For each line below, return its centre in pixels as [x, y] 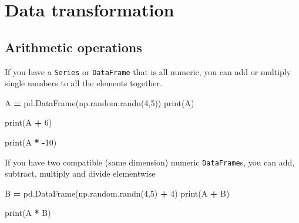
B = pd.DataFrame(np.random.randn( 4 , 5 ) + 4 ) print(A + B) [117, 193]
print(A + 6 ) [28, 122]
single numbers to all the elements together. [83, 83]
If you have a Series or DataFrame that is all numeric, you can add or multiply [148, 71]
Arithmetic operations [73, 47]
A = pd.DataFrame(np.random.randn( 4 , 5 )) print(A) [100, 102]
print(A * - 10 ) [31, 142]
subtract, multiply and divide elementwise [80, 173]
